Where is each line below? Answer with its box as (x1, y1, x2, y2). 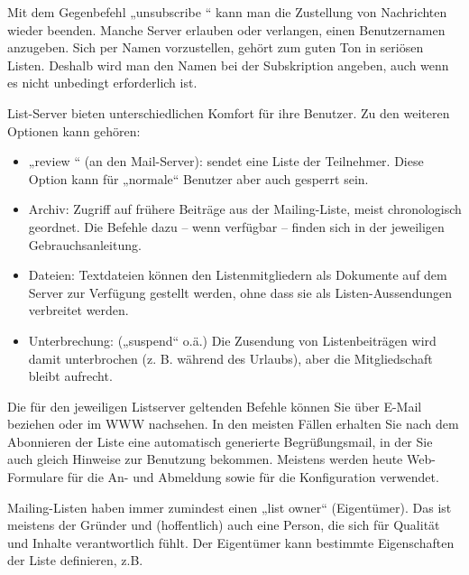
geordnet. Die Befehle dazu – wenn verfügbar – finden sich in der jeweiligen (28, 217, 445, 236)
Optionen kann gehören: (7, 121, 141, 140)
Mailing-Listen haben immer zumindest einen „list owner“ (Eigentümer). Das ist (7, 497, 452, 516)
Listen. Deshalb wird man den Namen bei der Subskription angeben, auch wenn (7, 55, 449, 74)
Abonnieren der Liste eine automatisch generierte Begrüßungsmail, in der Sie (7, 431, 433, 450)
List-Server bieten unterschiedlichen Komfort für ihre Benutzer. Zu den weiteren (7, 103, 450, 122)
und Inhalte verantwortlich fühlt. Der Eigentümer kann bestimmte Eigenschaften (7, 533, 455, 552)
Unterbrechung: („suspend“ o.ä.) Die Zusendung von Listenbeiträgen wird (28, 330, 437, 349)
